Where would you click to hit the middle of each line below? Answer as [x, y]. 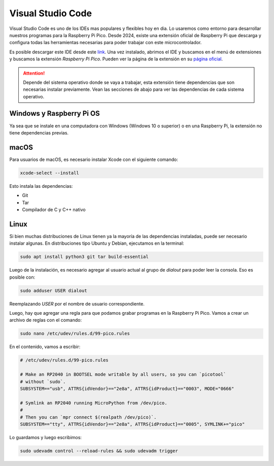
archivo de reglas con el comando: [46, 320]
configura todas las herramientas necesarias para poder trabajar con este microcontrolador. [106, 43]
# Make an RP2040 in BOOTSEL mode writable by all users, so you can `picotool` [123, 375]
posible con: [22, 277]
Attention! [34, 73]
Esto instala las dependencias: [41, 186]
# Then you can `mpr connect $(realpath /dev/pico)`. [88, 417]
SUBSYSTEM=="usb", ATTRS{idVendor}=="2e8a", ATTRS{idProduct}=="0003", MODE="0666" [127, 389]
